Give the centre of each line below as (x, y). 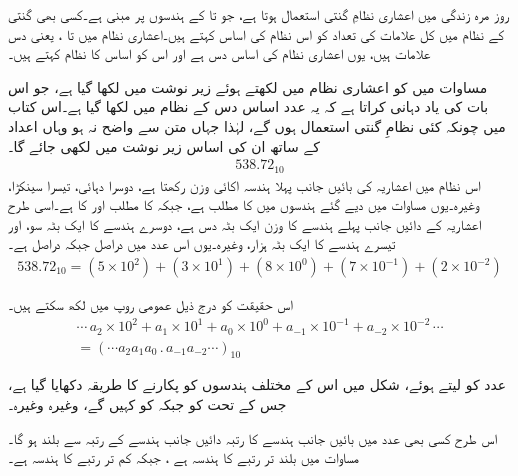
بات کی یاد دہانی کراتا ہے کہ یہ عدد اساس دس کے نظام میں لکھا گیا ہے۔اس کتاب (248, 106)
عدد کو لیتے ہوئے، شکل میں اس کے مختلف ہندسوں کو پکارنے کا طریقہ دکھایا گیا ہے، (257, 384)
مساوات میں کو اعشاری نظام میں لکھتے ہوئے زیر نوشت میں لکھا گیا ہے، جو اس (248, 86)
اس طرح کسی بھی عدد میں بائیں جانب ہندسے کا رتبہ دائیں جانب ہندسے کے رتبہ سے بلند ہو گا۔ (253, 437)
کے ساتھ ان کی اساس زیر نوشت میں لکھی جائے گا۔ (164, 145)
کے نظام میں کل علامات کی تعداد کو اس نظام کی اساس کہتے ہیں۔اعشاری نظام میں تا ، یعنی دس (256, 33)
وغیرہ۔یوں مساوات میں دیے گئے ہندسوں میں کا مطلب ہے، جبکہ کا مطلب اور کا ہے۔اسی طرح (243, 204)
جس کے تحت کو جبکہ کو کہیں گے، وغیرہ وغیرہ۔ (147, 404)
